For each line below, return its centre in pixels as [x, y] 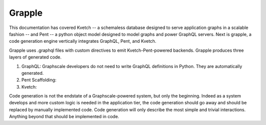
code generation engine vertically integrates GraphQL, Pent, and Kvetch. [83, 41]
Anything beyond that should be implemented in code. [64, 117]
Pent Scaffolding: [39, 80]
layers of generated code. [35, 57]
